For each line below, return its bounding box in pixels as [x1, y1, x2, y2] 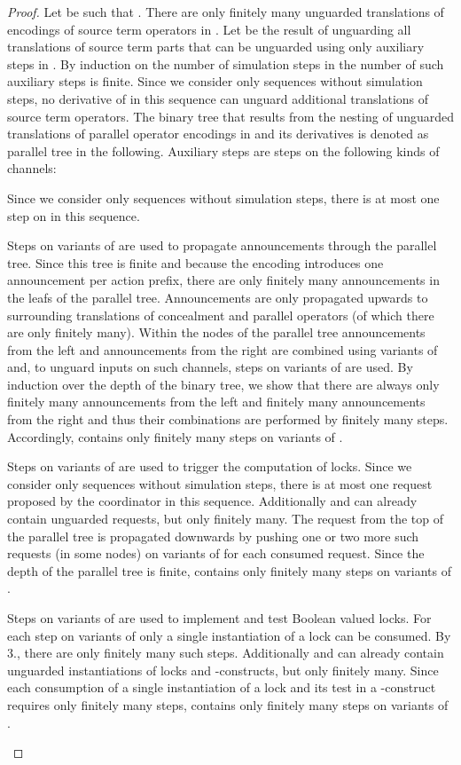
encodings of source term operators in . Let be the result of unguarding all [7, 20, 411, 38]
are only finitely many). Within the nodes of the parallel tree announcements [7, 323, 426, 342]
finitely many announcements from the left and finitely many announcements [7, 392, 426, 411]
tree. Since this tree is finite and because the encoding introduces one [7, 253, 384, 272]
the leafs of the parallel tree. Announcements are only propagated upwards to [7, 288, 428, 306]
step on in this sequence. [7, 206, 140, 225]
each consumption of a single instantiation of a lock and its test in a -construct [7, 678, 436, 697]
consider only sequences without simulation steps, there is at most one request [7, 474, 433, 493]
